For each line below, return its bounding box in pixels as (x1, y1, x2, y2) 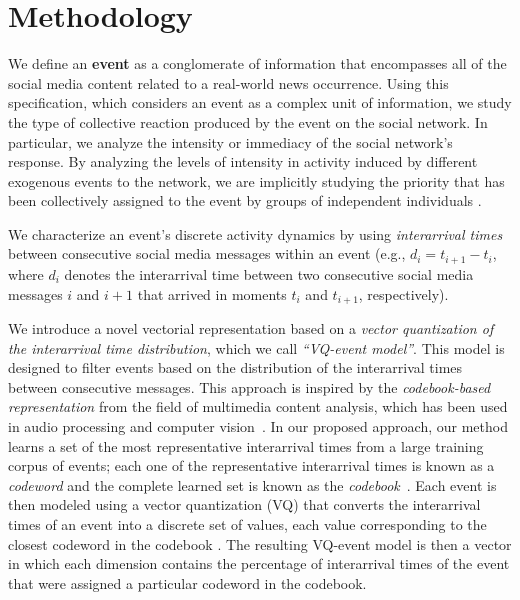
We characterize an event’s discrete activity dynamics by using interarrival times (8, 223, 503, 244)
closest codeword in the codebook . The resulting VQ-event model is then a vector (8, 533, 512, 554)
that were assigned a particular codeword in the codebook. (8, 572, 367, 593)
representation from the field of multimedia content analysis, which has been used (8, 396, 508, 417)
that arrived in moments (137, 283, 287, 304)
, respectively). (358, 283, 449, 304)
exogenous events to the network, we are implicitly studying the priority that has (8, 170, 505, 191)
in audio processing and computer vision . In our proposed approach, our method (8, 415, 508, 436)
